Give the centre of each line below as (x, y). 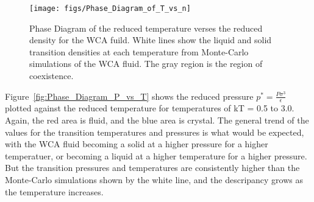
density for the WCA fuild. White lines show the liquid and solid (151, 40)
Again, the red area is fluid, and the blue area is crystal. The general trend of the (157, 120)
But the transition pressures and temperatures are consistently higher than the (152, 168)
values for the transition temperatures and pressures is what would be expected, (155, 132)
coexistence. (52, 76)
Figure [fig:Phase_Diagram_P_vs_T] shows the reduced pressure (129, 96)
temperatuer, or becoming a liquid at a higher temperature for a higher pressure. (156, 155)
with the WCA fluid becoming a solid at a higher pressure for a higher (137, 144)
